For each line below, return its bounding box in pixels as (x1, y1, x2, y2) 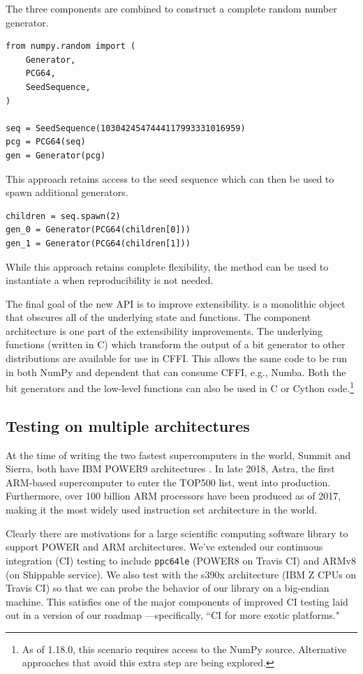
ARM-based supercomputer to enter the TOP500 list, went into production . (6, 474, 331, 489)
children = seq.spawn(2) (6, 211, 121, 221)
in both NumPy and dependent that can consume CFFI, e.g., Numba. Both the (6, 364, 346, 379)
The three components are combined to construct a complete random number (6, 1, 337, 15)
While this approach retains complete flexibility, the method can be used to (6, 259, 329, 274)
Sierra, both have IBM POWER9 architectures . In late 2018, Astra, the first (6, 461, 335, 476)
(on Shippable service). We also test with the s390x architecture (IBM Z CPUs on (6, 567, 357, 581)
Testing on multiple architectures (6, 414, 250, 436)
